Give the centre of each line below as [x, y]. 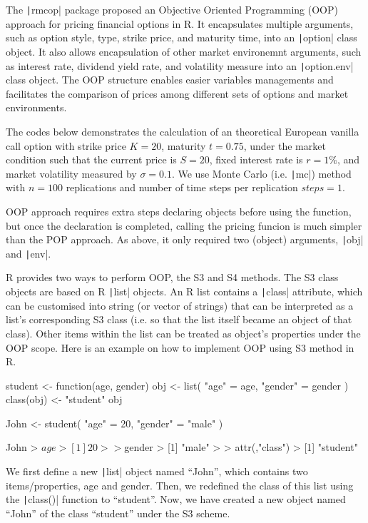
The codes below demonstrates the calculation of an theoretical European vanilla [183, 131]
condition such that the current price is [91, 159]
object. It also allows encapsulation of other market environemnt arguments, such [184, 51]
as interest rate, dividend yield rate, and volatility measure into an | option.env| [180, 65]
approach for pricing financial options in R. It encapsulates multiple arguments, [180, 23]
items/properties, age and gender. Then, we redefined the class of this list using [180, 485]
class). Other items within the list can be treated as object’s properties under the [183, 333]
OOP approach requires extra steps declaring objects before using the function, [179, 211]
